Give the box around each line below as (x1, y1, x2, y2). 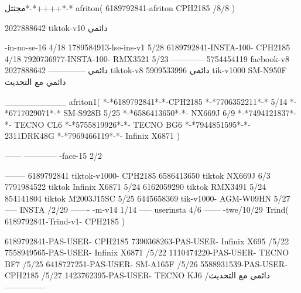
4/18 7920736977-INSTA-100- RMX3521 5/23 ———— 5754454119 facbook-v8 (5, 52, 289, 64)
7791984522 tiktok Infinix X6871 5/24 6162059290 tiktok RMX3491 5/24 (5, 180, 266, 193)
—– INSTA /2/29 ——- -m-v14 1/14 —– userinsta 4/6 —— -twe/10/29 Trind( (5, 203, 289, 216)
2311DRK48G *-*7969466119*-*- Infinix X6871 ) (5, 130, 180, 142)
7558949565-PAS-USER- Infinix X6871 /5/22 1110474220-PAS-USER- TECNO (5, 246, 289, 258)
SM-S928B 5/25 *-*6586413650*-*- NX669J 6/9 (63, 107, 235, 119)
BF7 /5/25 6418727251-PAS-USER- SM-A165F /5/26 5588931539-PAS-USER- (5, 257, 288, 270)
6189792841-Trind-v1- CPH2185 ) (5, 214, 125, 227)
